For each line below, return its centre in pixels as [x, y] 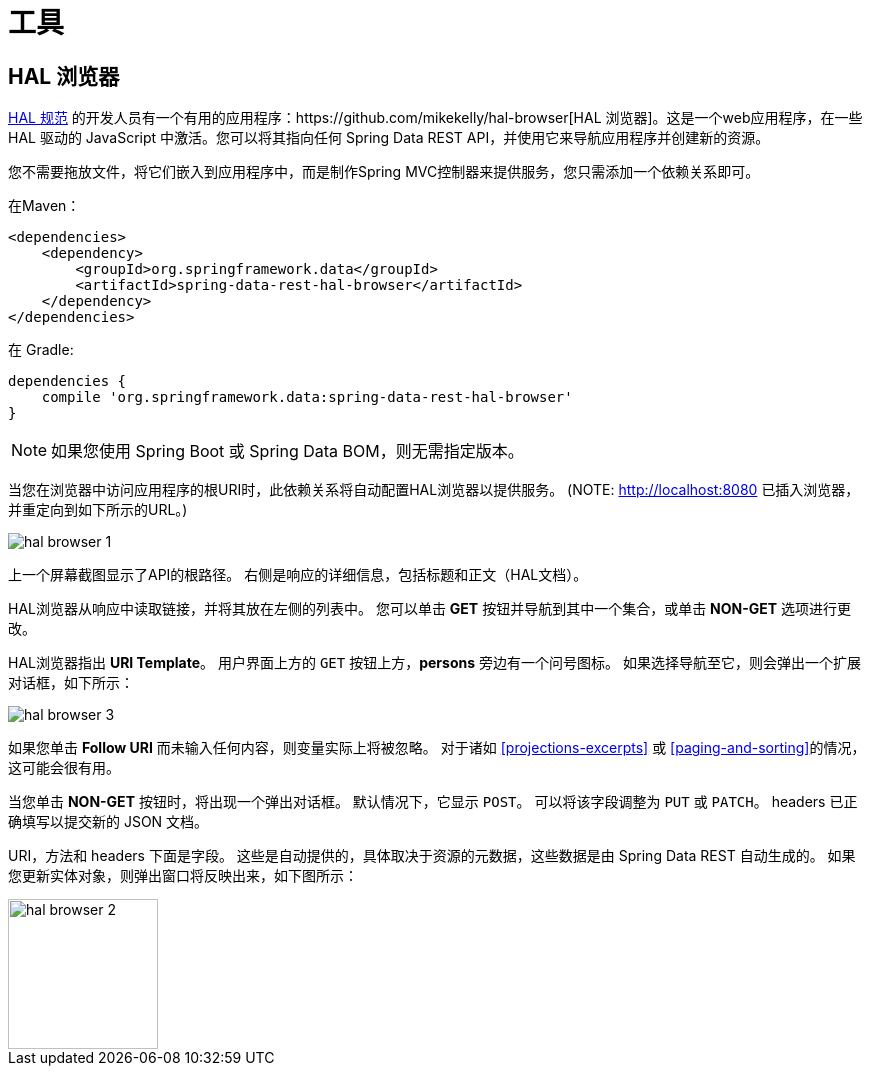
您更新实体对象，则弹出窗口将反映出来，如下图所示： [183, 876]
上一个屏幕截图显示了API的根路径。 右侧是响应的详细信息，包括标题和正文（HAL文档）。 [298, 575]
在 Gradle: [41, 350]
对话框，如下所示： [71, 683]
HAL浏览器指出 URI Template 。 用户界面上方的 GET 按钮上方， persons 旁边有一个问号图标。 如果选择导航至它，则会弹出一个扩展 [434, 663]
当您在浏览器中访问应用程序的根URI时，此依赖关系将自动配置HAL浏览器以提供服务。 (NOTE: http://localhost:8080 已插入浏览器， [434, 490]
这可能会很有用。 [64, 768]
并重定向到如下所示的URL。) [98, 510]
